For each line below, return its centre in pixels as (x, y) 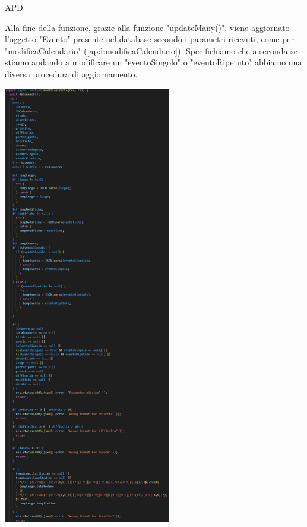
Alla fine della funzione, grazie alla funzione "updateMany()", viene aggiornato (147, 27)
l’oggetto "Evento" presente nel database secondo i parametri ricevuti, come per (150, 39)
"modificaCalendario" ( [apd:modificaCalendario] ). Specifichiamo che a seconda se (151, 50)
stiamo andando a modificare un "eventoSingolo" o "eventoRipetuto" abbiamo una (153, 62)
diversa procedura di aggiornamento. (71, 73)
